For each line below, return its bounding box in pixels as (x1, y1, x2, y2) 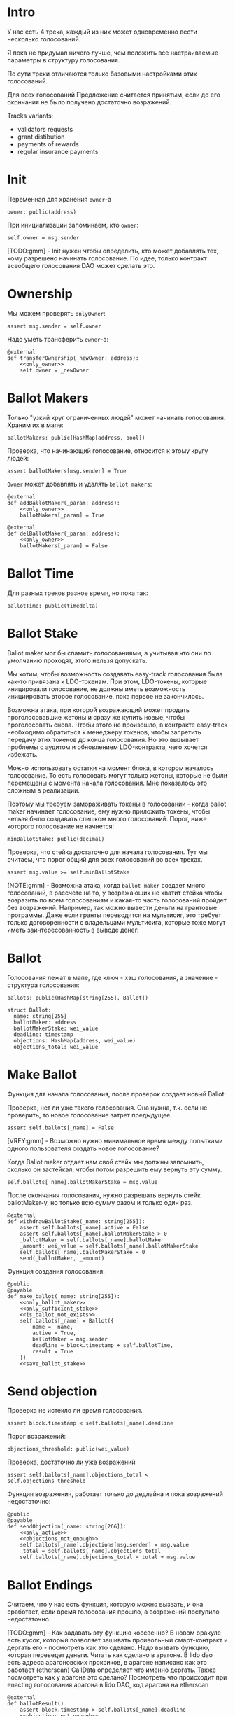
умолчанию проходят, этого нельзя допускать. (7, 656, 148, 664)
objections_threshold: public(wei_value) (7, 1446, 130, 1453)
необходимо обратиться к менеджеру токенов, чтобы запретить (7, 727, 201, 736)
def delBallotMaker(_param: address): (7, 530, 120, 537)
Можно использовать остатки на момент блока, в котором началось (7, 764, 214, 772)
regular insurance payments (17, 147, 99, 155)
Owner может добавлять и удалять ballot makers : (7, 480, 152, 488)
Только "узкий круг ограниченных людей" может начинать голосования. (7, 413, 226, 421)
